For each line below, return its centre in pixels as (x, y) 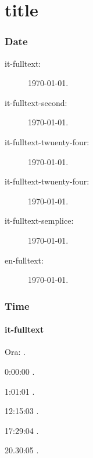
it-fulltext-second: (36, 102)
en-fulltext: (24, 260)
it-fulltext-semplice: (39, 221)
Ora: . (15, 352)
